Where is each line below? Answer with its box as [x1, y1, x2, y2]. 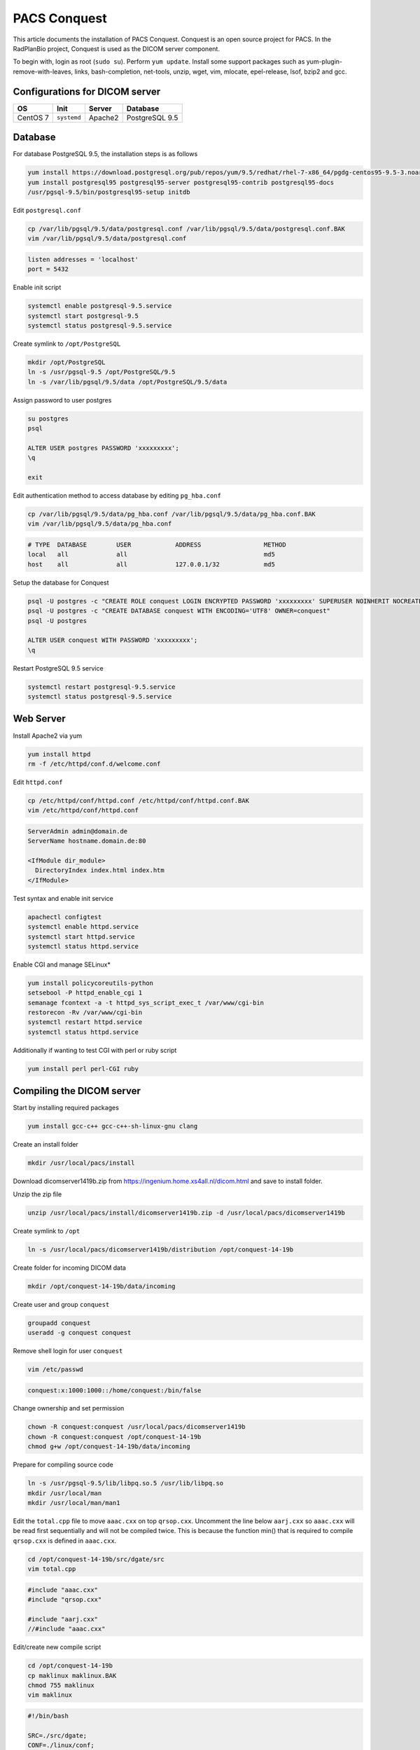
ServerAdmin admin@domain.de [27, 827, 128, 835]
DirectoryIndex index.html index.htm [35, 867, 164, 874]
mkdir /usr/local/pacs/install [27, 1159, 136, 1167]
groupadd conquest [27, 1319, 91, 1326]
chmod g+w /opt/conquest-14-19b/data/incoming [27, 1443, 190, 1450]
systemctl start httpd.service [27, 932, 136, 941]
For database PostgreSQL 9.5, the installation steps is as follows [13, 150, 198, 158]
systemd [56, 114, 81, 122]
